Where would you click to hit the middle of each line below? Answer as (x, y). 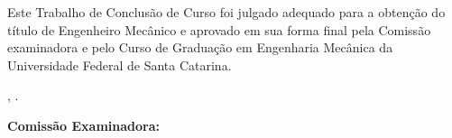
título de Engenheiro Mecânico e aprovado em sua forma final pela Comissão (219, 29)
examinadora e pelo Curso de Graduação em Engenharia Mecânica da (200, 47)
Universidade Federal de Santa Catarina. (120, 64)
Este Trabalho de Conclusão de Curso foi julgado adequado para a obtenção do (226, 12)
